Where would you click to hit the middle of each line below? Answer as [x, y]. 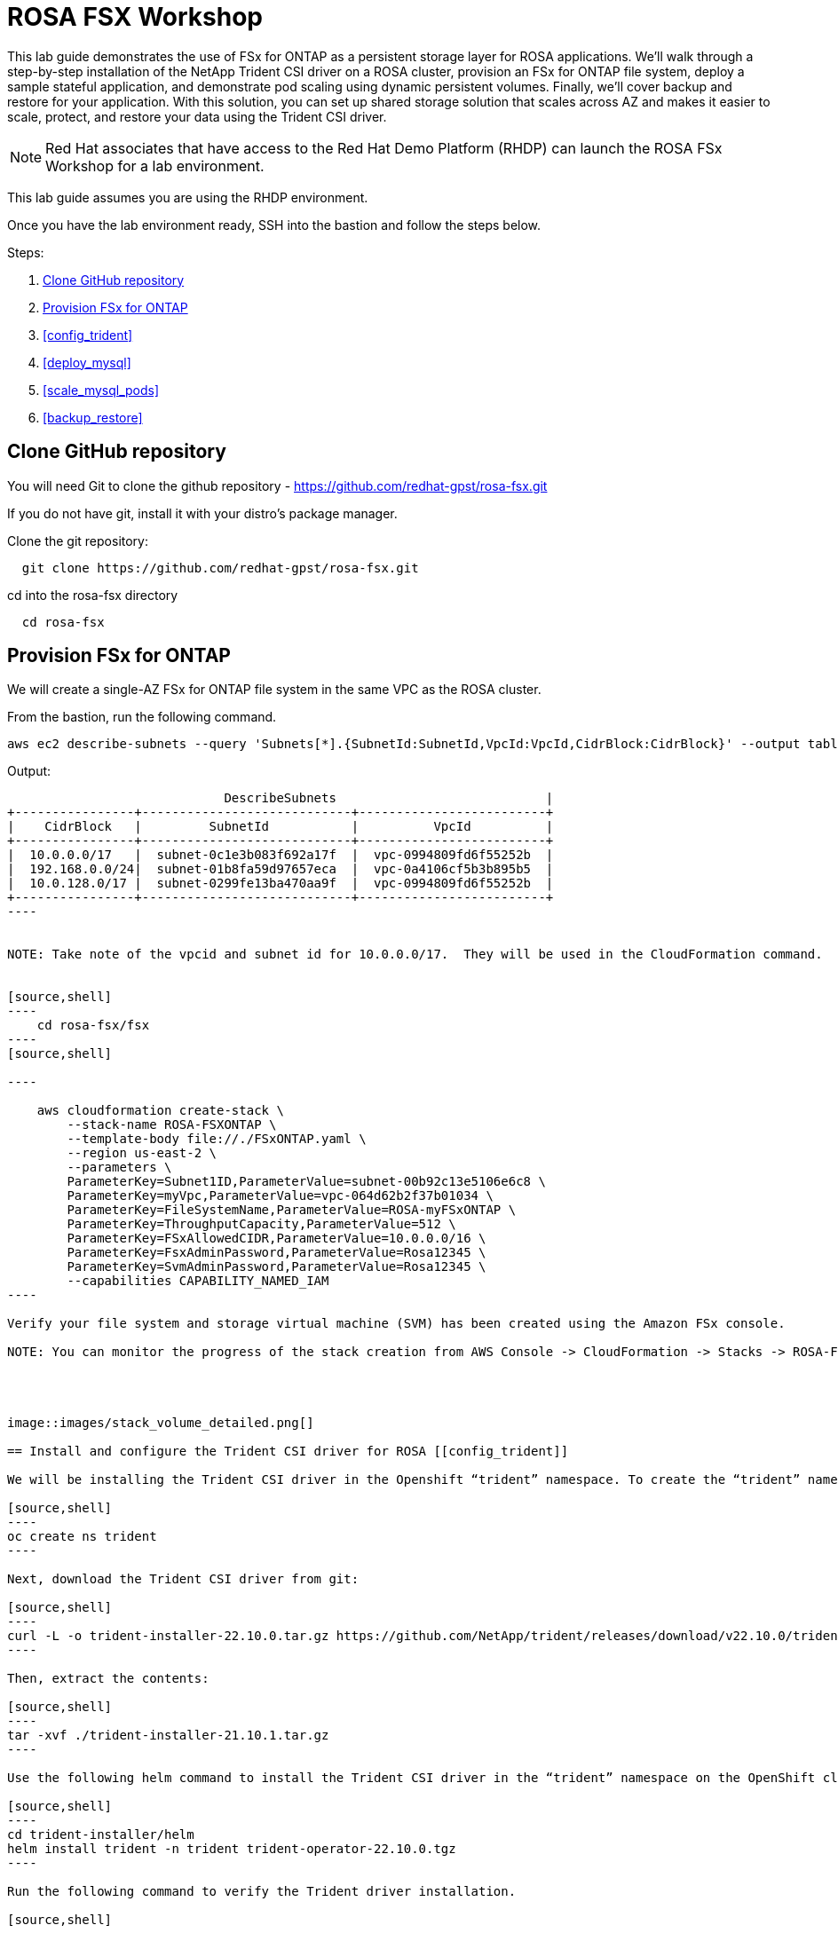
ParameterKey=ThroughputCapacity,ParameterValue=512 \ [261, 1224]
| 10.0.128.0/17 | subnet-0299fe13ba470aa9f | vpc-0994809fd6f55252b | [281, 884]
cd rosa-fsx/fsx [93, 1026]
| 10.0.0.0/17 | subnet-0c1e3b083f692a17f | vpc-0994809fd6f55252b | [281, 855]
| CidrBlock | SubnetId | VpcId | [281, 827]
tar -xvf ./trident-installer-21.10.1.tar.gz [168, 1736]
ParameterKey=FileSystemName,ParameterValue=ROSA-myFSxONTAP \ [292, 1210]
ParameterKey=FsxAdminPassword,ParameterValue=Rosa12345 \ [277, 1253]
